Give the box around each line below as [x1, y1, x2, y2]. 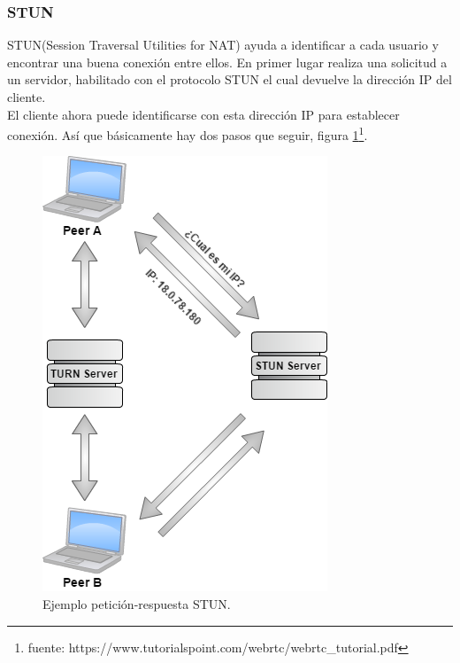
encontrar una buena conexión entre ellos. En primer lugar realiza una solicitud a [7, 52, 448, 71]
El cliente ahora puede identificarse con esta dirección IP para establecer [7, 105, 400, 123]
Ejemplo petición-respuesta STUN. [42, 595, 231, 613]
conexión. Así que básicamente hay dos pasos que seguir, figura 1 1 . [7, 123, 368, 144]
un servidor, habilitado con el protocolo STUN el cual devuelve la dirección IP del [7, 70, 452, 89]
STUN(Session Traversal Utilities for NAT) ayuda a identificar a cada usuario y [7, 35, 439, 54]
